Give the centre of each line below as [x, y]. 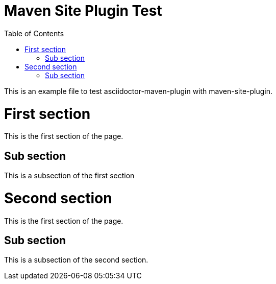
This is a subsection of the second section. [76, 260]
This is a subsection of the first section [69, 176]
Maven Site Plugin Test [83, 11]
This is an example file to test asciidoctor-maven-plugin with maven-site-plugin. [139, 91]
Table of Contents [34, 33]
